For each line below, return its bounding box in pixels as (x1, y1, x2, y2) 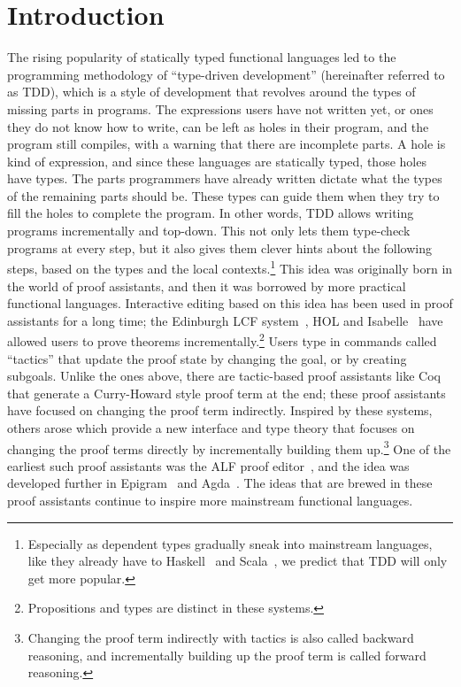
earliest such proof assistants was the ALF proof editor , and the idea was (7, 456, 410, 475)
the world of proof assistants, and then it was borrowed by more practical (7, 276, 406, 295)
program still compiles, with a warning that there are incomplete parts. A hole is (7, 135, 446, 153)
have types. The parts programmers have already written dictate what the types (7, 169, 442, 188)
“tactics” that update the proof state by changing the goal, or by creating (7, 349, 407, 367)
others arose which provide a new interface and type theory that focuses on (7, 418, 415, 436)
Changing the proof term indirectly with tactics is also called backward (27, 628, 414, 646)
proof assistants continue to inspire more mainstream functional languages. (7, 490, 413, 509)
